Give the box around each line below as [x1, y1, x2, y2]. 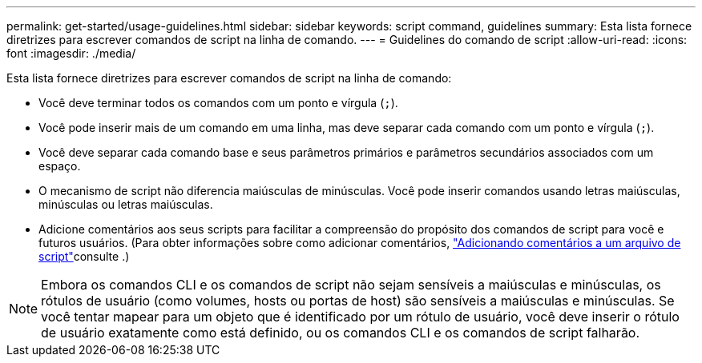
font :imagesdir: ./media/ [6, 46, 136, 60]
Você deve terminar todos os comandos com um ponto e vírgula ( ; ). [38, 96, 398, 110]
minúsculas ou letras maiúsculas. [38, 197, 213, 211]
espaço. [38, 159, 81, 173]
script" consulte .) [38, 249, 130, 263]
